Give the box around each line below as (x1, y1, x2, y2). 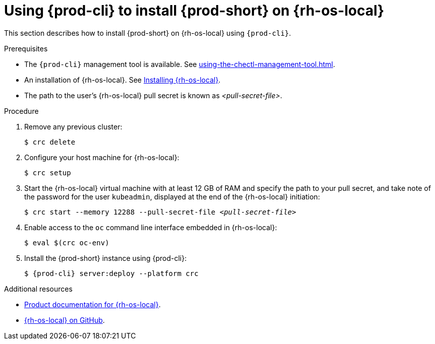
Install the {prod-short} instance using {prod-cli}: (24, 253, 187, 262)
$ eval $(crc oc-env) (24, 238, 109, 247)
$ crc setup (24, 168, 71, 177)
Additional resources (4, 284, 73, 293)
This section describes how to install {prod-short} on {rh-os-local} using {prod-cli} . (4, 28, 291, 37)
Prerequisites (4, 44, 48, 53)
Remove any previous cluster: (24, 122, 122, 131)
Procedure (4, 106, 39, 115)
